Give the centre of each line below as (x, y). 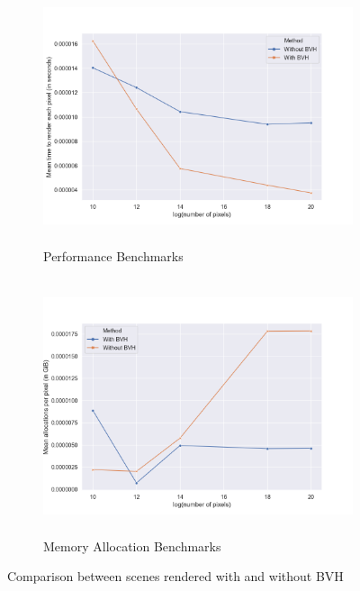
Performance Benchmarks (113, 256)
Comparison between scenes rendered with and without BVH (175, 576)
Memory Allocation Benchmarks (132, 546)
